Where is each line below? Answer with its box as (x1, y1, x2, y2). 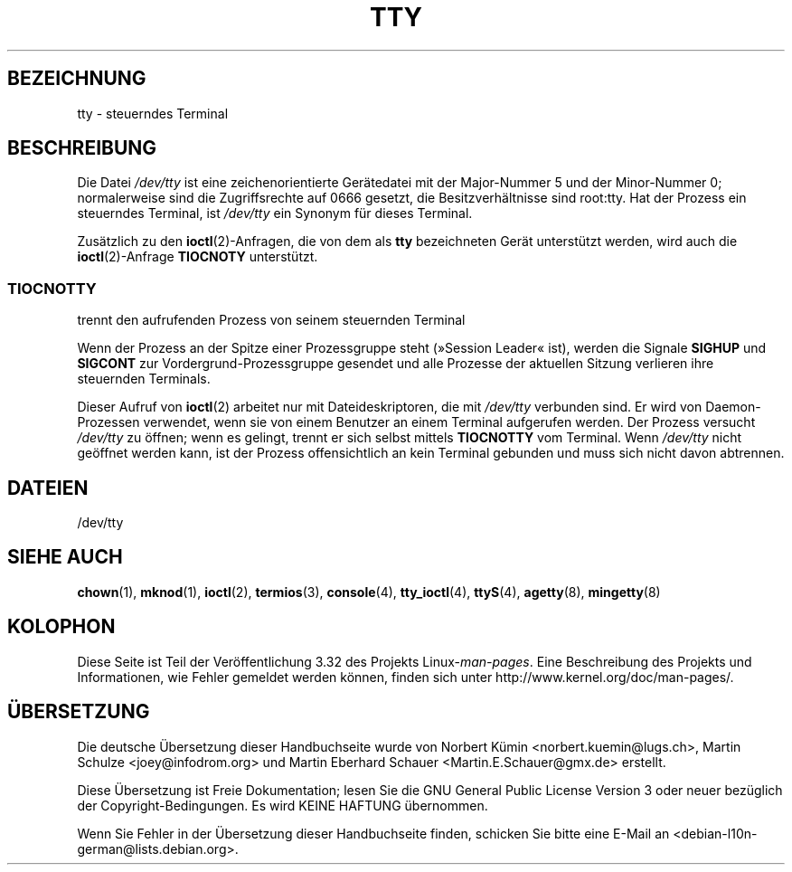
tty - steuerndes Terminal (77, 105, 229, 121)
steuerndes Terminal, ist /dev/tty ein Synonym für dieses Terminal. (77, 205, 473, 222)
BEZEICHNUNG (7, 67, 146, 90)
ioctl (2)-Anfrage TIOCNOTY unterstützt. (77, 249, 318, 265)
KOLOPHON (7, 615, 116, 639)
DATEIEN (7, 476, 89, 499)
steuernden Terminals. (77, 371, 211, 387)
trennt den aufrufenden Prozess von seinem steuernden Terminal (77, 312, 466, 328)
